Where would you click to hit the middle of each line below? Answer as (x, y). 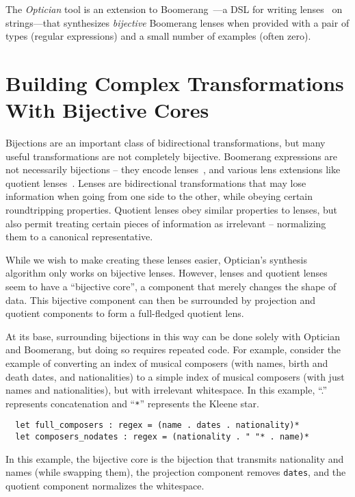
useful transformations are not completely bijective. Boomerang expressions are (172, 156)
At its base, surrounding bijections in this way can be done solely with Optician (173, 336)
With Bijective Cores (107, 110)
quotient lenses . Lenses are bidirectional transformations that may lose (156, 182)
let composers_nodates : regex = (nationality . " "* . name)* (162, 437)
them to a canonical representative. (79, 237)
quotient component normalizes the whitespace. (105, 485)
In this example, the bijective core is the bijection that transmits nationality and (175, 458)
